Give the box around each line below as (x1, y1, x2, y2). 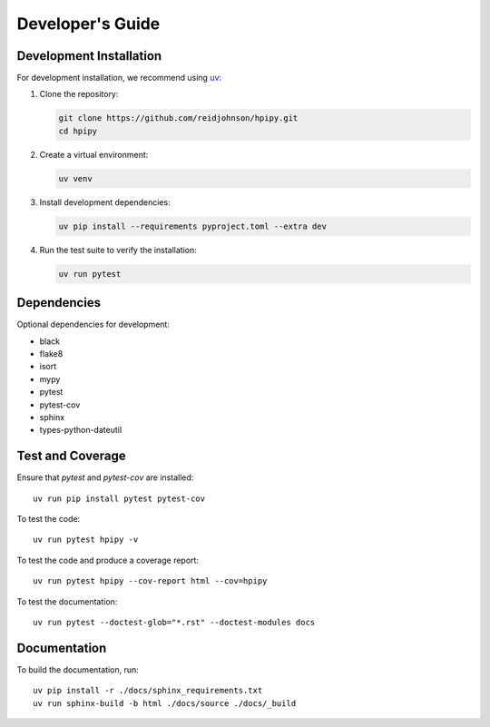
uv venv (58, 173, 93, 183)
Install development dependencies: (39, 196, 171, 208)
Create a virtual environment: (39, 149, 149, 160)
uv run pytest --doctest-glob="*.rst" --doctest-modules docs (33, 617, 316, 627)
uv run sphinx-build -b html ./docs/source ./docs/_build (33, 698, 297, 708)
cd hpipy (58, 125, 98, 136)
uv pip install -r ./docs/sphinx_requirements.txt (33, 685, 263, 696)
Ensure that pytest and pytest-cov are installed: (16, 472, 194, 483)
